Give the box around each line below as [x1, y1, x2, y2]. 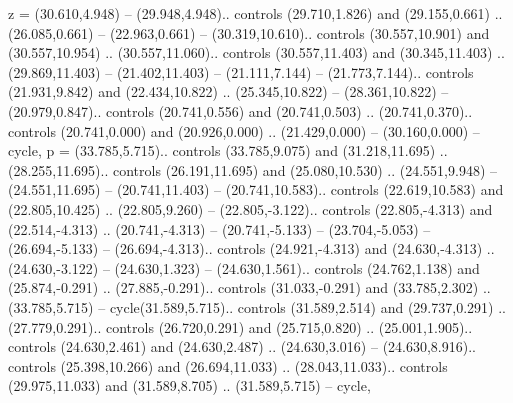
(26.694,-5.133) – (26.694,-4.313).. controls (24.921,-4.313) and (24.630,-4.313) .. [8, 238, 495, 259]
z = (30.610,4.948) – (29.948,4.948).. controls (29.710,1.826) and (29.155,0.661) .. [8, 3, 503, 23]
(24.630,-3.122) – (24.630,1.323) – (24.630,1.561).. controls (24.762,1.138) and [8, 257, 480, 278]
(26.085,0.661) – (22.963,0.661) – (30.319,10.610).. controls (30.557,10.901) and [8, 22, 490, 43]
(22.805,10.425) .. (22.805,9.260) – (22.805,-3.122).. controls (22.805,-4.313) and [8, 198, 493, 219]
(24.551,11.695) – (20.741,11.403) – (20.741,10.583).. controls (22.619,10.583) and [8, 179, 504, 200]
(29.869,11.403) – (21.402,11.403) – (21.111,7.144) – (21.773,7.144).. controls [8, 61, 474, 82]
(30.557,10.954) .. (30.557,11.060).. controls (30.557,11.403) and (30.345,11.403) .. [8, 42, 505, 63]
